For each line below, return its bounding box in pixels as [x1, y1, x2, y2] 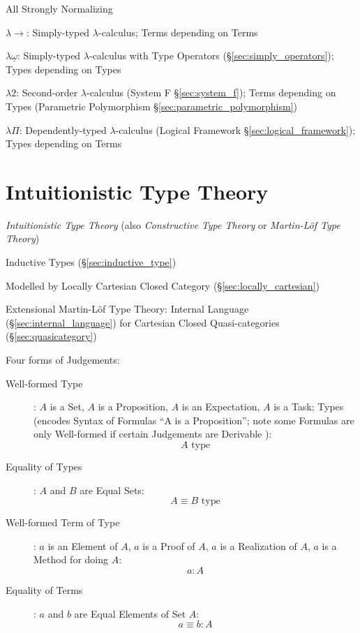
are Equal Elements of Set [74, 606, 186, 620]
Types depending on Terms [6, 136, 122, 151]
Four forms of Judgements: [6, 352, 120, 367]
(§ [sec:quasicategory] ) [6, 329, 97, 343]
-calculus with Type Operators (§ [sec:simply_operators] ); [89, 48, 334, 63]
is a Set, [50, 399, 84, 414]
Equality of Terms [6, 582, 83, 597]
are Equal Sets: [80, 482, 144, 497]
